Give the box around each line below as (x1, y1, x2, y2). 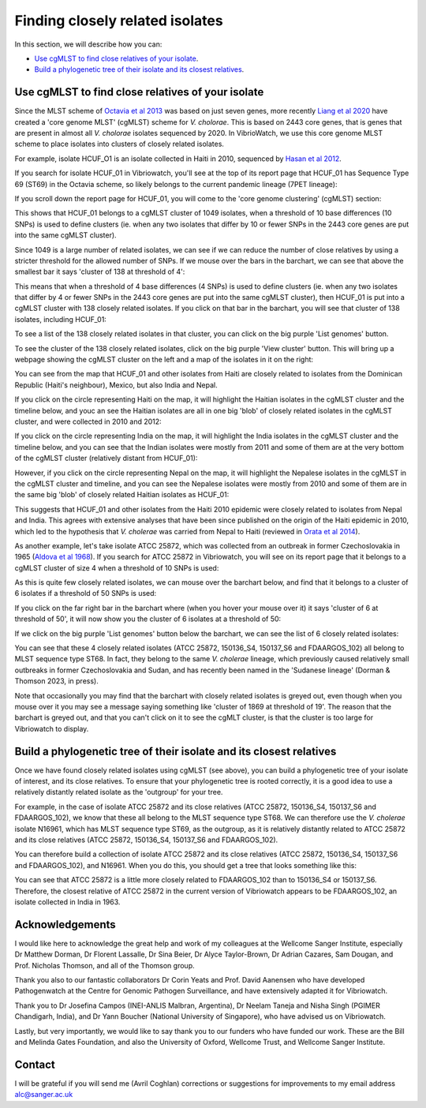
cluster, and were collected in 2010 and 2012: (14, 417, 162, 426)
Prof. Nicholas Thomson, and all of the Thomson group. (14, 960, 195, 970)
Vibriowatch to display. (14, 724, 89, 733)
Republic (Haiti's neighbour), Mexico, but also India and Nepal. (14, 380, 219, 390)
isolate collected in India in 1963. (14, 897, 121, 907)
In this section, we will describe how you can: (14, 39, 163, 49)
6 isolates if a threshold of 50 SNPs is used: (14, 589, 157, 598)
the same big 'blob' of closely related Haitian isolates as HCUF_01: (14, 490, 230, 500)
